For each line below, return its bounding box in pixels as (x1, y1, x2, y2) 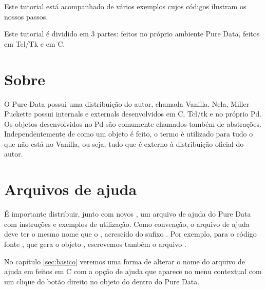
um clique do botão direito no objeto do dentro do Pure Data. (4, 276, 200, 286)
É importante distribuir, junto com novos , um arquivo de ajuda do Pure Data (4, 208, 251, 219)
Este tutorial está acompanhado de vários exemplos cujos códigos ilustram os (4, 1, 246, 11)
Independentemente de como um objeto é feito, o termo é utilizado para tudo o (4, 128, 253, 139)
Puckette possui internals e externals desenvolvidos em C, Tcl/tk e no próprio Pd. (4, 108, 262, 119)
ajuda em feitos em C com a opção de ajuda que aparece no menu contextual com (4, 266, 262, 277)
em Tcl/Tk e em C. (4, 38, 65, 49)
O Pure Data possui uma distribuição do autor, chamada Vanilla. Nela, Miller (4, 98, 250, 109)
